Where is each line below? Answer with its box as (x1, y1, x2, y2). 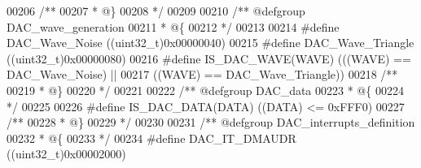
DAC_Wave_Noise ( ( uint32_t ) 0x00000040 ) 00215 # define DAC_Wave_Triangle (7, 34, 414, 51)
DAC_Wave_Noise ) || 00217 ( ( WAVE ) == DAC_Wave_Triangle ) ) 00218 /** (7, 66, 398, 83)
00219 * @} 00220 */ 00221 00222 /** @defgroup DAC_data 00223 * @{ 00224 (7, 81, 404, 98)
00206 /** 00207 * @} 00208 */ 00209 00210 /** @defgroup (7, 2, 305, 19)
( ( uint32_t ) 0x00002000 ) (7, 145, 126, 162)
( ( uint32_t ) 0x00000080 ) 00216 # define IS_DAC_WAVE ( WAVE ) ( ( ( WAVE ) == (7, 50, 411, 67)
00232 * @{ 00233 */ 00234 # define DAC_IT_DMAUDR (7, 129, 296, 146)
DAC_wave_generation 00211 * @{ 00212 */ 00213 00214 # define (7, 18, 340, 35)
